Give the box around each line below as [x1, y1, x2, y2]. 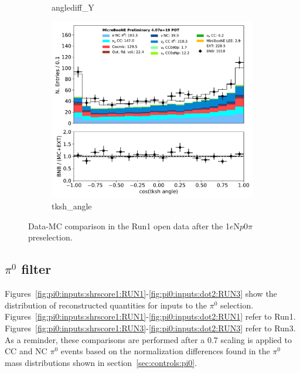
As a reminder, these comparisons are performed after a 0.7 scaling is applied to [5, 333, 292, 345]
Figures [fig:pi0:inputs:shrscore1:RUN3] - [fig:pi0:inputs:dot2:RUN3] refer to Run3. [5, 321, 296, 334]
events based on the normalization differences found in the [60, 345, 270, 357]
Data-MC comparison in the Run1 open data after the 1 [28, 219, 230, 232]
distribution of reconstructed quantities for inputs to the [5, 299, 207, 311]
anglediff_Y [52, 1, 94, 13]
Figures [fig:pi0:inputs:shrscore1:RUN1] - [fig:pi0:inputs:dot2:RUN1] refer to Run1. [5, 310, 296, 323]
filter [21, 260, 52, 278]
